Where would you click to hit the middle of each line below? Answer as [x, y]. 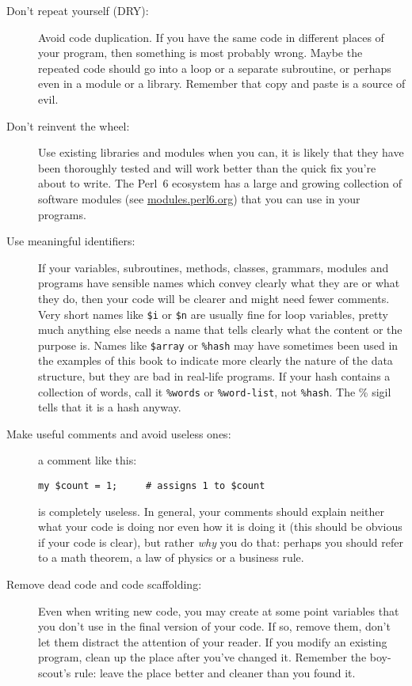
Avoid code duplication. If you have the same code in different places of [211, 37]
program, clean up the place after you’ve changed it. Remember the [202, 657]
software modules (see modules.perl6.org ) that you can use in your [199, 198]
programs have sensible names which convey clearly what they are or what [219, 283]
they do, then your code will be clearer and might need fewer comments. [214, 298]
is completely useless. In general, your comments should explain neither [211, 511]
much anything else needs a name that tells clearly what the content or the [220, 330]
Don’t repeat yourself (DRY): [78, 10]
